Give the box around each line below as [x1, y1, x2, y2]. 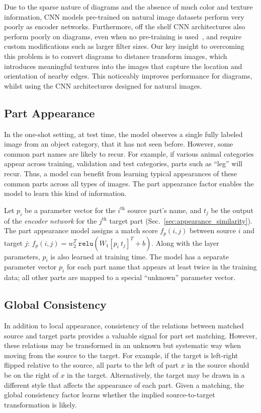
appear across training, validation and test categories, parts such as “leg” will [4, 158, 242, 169]
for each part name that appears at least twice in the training [66, 261, 257, 272]
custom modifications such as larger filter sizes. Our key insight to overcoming [4, 41, 244, 51]
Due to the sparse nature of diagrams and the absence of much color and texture [4, 2, 253, 12]
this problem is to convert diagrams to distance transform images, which [4, 50, 227, 61]
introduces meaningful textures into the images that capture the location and [4, 60, 242, 71]
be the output [211, 204, 253, 215]
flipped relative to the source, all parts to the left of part [4, 360, 179, 370]
